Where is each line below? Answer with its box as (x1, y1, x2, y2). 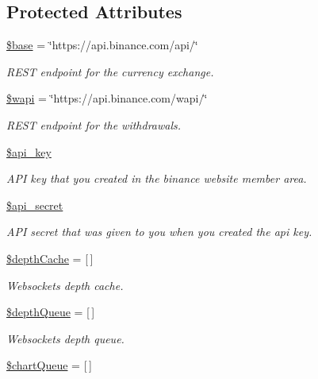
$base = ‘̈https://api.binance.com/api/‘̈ (6, 37, 198, 53)
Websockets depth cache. (6, 277, 124, 293)
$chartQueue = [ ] (6, 357, 92, 373)
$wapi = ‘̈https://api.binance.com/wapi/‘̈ (6, 90, 208, 106)
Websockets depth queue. (6, 330, 125, 346)
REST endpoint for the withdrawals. (6, 116, 182, 133)
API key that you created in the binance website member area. (6, 170, 307, 187)
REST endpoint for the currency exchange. (6, 63, 214, 79)
